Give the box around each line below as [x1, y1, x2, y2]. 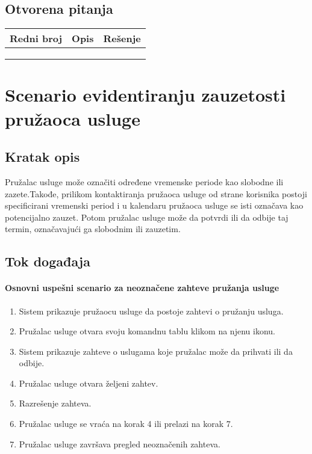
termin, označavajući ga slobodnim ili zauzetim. [5, 222, 181, 235]
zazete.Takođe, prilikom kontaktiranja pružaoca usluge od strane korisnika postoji [5, 187, 307, 200]
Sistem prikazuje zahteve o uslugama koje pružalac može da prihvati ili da [19, 345, 293, 357]
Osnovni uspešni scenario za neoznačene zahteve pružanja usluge [5, 281, 279, 294]
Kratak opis [5, 147, 80, 166]
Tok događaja [5, 252, 90, 271]
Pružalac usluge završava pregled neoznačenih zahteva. [19, 437, 220, 450]
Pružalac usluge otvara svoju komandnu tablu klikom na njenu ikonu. [19, 325, 275, 337]
